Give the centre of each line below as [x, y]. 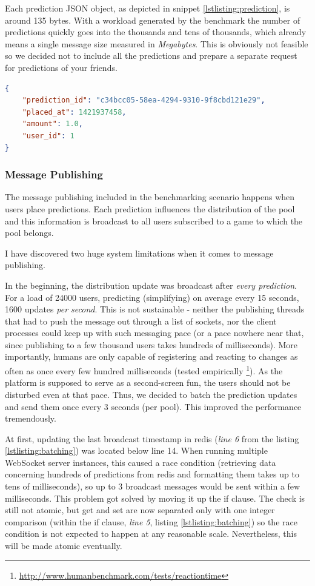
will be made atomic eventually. [64, 546]
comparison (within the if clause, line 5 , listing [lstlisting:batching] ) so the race [151, 521]
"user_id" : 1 [48, 136]
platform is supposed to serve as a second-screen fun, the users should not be [148, 382]
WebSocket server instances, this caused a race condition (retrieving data [141, 462]
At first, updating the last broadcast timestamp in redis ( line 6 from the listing [152, 438]
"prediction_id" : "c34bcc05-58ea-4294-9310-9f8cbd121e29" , [144, 100]
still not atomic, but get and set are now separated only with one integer [140, 510]
